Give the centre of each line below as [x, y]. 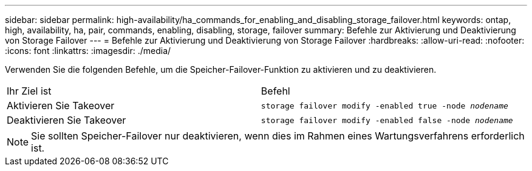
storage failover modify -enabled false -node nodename [387, 120]
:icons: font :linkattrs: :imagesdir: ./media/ [88, 51]
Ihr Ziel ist [29, 91]
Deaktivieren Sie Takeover [66, 120]
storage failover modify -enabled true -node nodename [384, 106]
